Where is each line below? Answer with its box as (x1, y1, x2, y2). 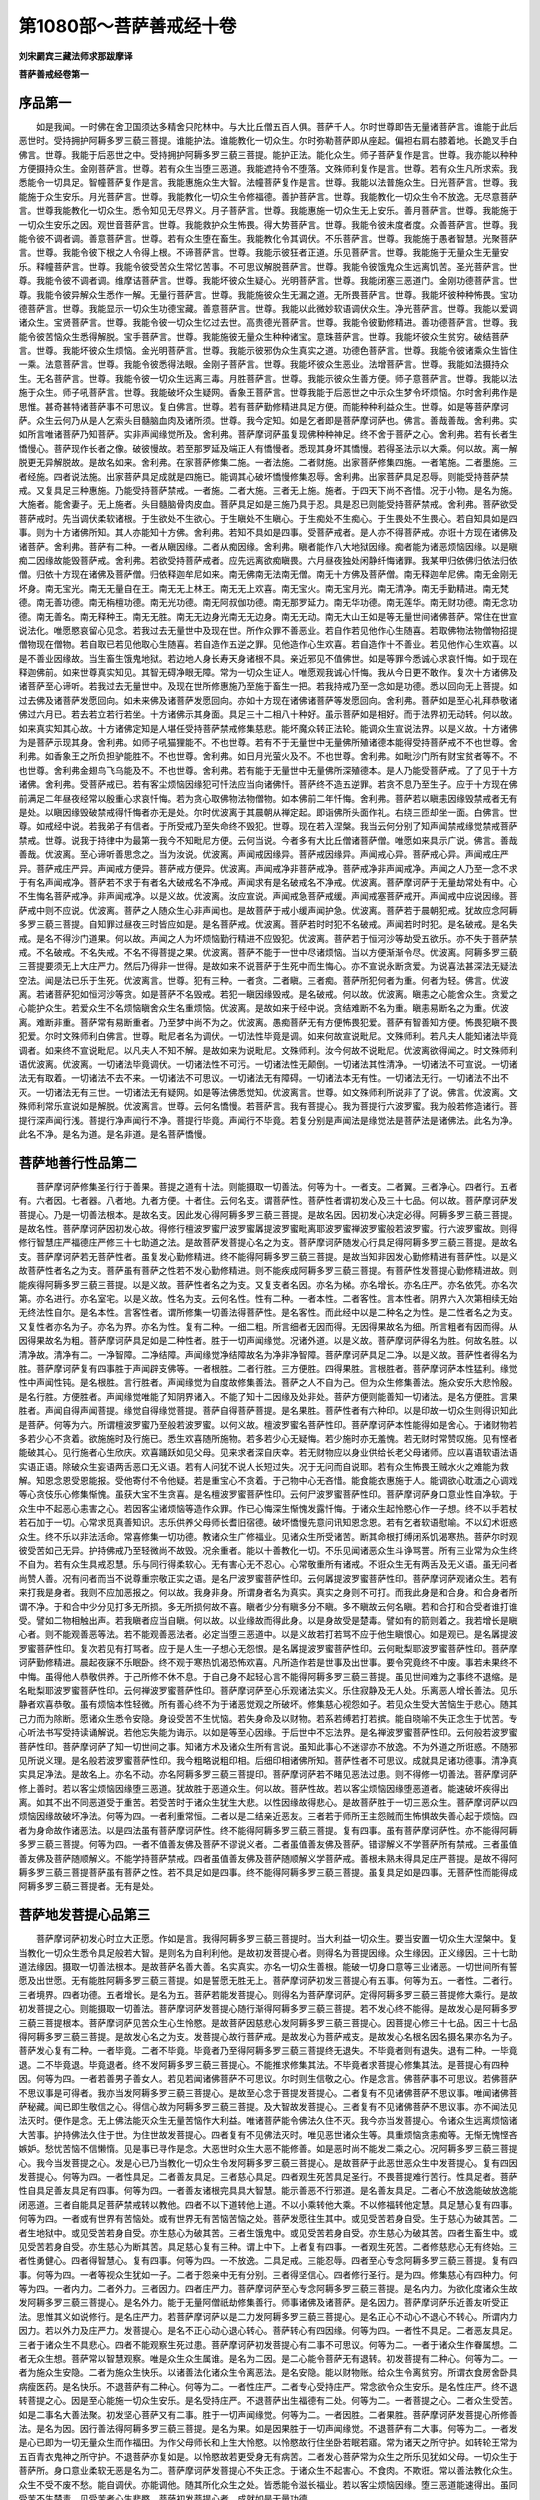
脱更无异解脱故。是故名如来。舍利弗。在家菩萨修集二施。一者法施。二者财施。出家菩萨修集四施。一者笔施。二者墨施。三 (18, 456, 518, 469)
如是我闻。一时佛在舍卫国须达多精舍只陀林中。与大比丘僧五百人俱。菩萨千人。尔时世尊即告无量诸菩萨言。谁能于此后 (35, 120, 518, 132)
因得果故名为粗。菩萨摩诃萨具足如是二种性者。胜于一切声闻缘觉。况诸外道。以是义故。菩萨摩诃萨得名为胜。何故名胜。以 (18, 1335, 518, 1347)
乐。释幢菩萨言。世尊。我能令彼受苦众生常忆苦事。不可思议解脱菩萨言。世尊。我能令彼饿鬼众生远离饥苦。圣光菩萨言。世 (18, 260, 518, 272)
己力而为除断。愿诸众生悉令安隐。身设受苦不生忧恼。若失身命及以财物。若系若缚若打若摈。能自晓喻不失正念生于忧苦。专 (18, 1712, 518, 1724)
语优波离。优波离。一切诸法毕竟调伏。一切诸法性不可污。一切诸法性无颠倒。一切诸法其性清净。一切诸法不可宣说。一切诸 (18, 1058, 518, 1070)
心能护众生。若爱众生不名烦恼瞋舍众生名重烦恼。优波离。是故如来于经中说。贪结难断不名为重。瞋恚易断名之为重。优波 (18, 1002, 509, 1014)
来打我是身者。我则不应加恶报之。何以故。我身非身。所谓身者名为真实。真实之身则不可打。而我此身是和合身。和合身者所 (18, 1586, 518, 1599)
